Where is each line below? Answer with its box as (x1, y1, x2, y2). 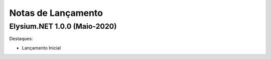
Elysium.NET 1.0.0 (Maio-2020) (9, 22, 117, 31)
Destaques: (9, 36, 33, 42)
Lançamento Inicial (22, 45, 61, 51)
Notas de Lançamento (9, 7, 103, 18)
